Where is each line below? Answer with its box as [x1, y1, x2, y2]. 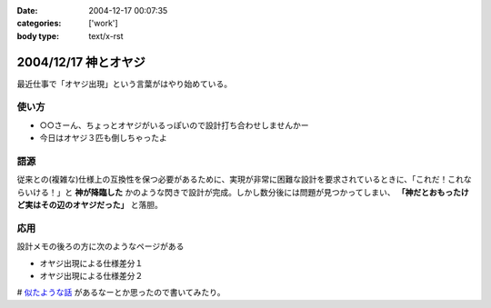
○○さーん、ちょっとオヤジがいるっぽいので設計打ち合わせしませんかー [39, 119, 309, 131]
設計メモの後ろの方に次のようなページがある [16, 241, 185, 252]
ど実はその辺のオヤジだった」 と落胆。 [16, 200, 163, 211]
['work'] [88, 18, 118, 29]
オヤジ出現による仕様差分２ [39, 271, 144, 282]
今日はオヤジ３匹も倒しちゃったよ [39, 133, 167, 144]
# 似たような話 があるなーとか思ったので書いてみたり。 [16, 287, 226, 298]
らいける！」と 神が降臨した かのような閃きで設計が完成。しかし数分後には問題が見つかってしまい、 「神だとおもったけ [16, 186, 470, 197]
